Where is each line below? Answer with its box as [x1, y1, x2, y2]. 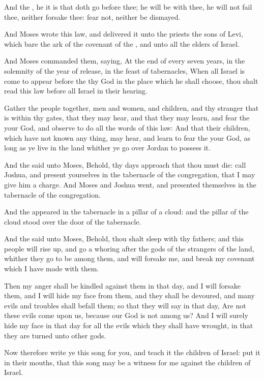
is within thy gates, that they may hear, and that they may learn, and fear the [4, 112, 250, 123]
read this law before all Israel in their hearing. [4, 85, 148, 96]
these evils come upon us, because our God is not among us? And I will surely [4, 310, 248, 321]
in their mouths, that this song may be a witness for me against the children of [4, 357, 251, 367]
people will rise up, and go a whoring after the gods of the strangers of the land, [4, 243, 254, 254]
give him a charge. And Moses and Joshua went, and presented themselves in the [4, 179, 256, 189]
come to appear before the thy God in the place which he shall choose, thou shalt [4, 75, 258, 86]
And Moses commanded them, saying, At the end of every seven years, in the [4, 55, 245, 66]
